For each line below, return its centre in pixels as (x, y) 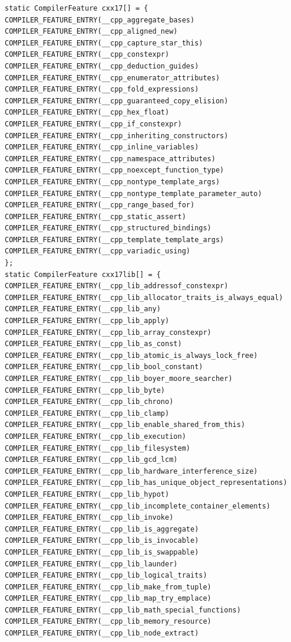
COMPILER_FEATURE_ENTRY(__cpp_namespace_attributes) (110, 159)
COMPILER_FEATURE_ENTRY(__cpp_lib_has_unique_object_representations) (146, 483)
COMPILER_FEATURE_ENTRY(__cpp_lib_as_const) (93, 344)
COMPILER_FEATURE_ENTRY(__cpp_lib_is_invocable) (102, 541)
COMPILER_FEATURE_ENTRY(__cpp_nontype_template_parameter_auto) (133, 193)
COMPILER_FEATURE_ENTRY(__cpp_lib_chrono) (89, 402)
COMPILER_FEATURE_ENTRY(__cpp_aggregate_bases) (100, 20)
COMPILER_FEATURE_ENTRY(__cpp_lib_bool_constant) (104, 367)
